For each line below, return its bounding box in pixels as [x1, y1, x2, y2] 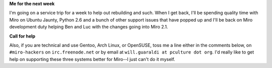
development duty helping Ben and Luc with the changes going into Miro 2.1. [9, 24, 168, 30]
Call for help [9, 33, 35, 39]
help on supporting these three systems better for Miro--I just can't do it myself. [9, 56, 176, 62]
